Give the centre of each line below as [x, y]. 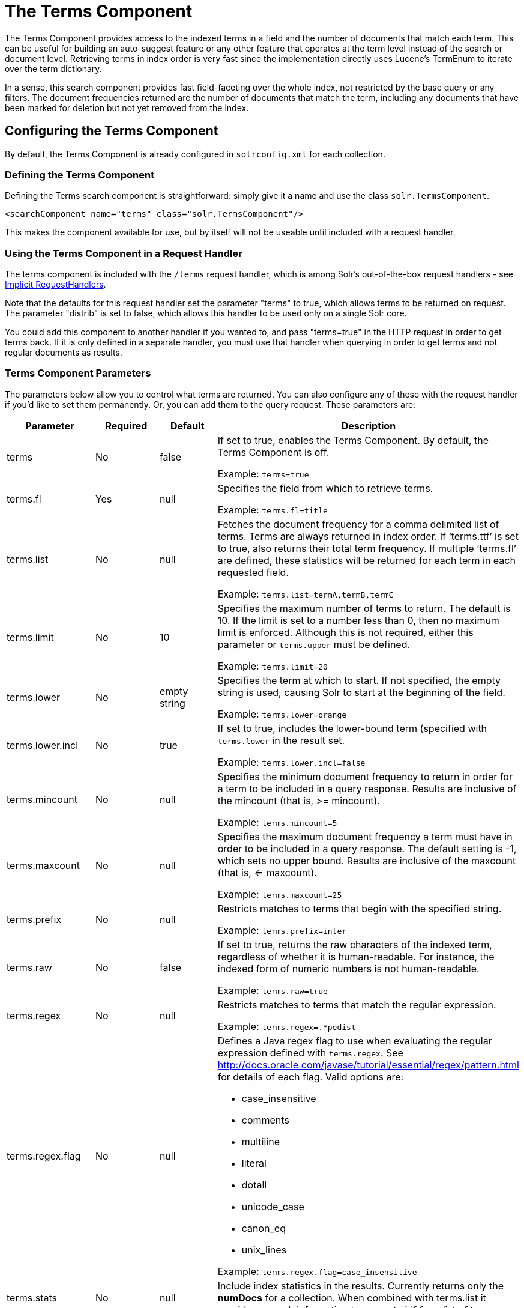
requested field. [253, 572]
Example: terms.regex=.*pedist [287, 1026]
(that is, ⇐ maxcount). [267, 872]
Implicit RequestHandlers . [56, 285]
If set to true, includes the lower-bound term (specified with [352, 728]
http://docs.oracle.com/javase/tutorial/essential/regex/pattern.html [368, 1064]
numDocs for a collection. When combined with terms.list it [352, 1297]
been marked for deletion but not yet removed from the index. [127, 107]
